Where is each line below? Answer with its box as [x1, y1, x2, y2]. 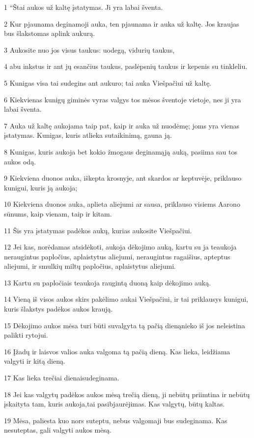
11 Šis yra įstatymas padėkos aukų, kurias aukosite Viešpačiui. [4, 225, 192, 235]
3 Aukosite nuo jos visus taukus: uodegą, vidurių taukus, [4, 44, 175, 55]
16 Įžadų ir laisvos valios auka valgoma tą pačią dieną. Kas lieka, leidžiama [4, 346, 230, 356]
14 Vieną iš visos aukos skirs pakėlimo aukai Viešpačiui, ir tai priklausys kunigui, [4, 294, 249, 304]
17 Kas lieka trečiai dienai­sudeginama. [4, 373, 119, 383]
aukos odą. [4, 156, 36, 166]
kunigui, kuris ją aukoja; [4, 182, 78, 192]
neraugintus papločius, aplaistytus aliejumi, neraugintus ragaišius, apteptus [4, 251, 230, 261]
